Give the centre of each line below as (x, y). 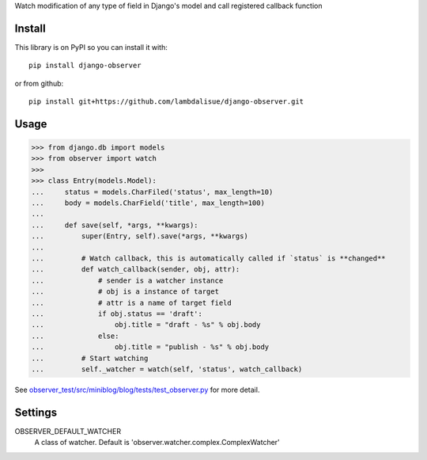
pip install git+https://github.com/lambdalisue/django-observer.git (166, 102)
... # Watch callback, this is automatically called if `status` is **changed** (209, 258)
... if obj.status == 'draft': (117, 314)
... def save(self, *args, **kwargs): (115, 225)
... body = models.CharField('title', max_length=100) (148, 203)
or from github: (39, 83)
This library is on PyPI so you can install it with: (91, 47)
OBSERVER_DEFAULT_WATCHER (68, 431)
